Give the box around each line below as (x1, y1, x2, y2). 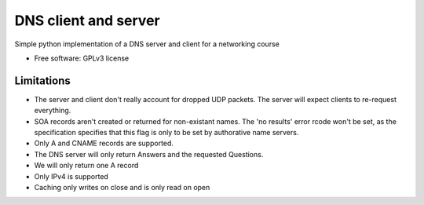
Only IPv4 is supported (34, 171, 109, 181)
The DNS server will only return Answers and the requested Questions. (34, 149, 264, 159)
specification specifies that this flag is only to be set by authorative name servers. (34, 128, 299, 137)
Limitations (14, 74, 71, 87)
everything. (34, 106, 71, 115)
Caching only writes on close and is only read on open (34, 182, 210, 192)
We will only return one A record (34, 161, 139, 170)
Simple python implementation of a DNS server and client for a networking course (14, 39, 280, 49)
